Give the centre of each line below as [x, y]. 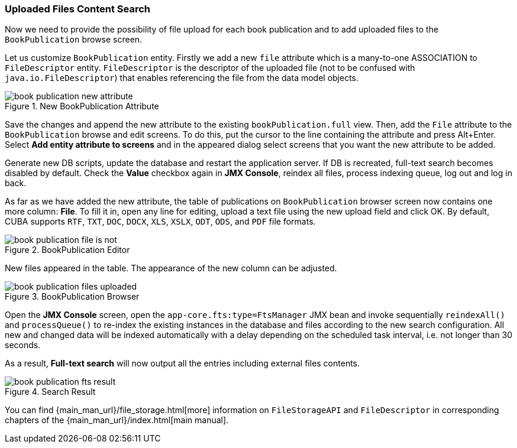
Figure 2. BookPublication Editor [67, 250]
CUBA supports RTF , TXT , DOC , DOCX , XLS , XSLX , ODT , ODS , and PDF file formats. [160, 222]
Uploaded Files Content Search [78, 9]
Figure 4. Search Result [50, 392]
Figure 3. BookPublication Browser [72, 297]
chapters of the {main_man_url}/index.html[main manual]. [117, 420]
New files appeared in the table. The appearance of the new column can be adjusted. [171, 268]
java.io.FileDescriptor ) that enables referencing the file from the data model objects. [182, 78]
